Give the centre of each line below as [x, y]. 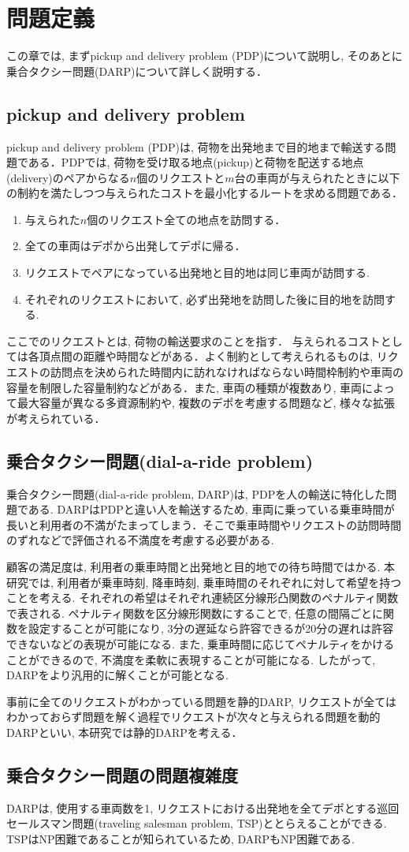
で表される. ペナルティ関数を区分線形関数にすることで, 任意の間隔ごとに [195, 613]
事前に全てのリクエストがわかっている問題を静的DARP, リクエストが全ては [202, 701]
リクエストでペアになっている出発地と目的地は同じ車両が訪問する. [197, 273]
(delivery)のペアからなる [68, 177]
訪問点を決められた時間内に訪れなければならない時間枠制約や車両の [227, 372]
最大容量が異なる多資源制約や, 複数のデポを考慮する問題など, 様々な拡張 [206, 403]
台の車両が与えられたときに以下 [317, 177]
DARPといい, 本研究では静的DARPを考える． [125, 732]
